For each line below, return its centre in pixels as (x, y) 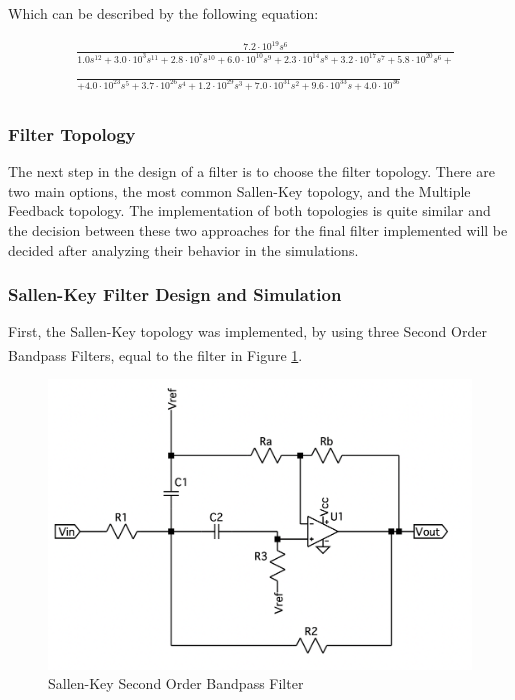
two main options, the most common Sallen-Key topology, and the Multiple (239, 190)
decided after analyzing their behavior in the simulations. (183, 249)
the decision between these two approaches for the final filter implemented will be (258, 230)
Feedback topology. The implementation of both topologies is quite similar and (249, 210)
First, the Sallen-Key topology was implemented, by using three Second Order (247, 331)
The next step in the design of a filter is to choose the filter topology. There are (251, 171)
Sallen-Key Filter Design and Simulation (175, 294)
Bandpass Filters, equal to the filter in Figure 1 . (155, 354)
